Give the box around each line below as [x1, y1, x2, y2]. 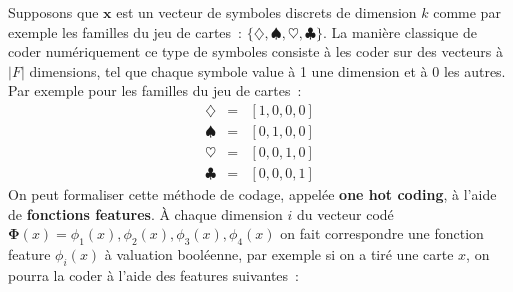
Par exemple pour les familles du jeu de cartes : [8, 80, 302, 101]
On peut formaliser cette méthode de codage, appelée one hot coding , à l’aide [8, 184, 497, 205]
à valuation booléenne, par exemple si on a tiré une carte [104, 244, 454, 265]
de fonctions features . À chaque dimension [8, 203, 283, 224]
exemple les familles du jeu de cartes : [8, 21, 242, 42]
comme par [433, 2, 501, 22]
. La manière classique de [322, 21, 477, 42]
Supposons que [8, 2, 99, 22]
